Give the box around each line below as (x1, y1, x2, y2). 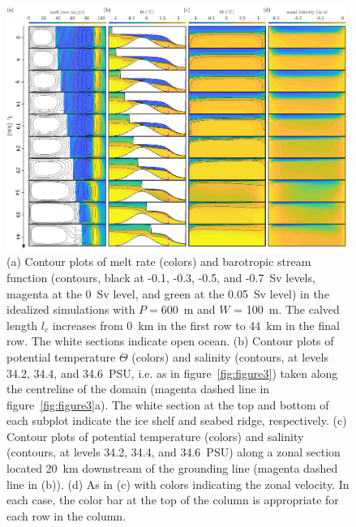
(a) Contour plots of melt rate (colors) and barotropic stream (6, 253, 311, 270)
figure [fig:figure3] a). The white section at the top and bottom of (6, 396, 329, 413)
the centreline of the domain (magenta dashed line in (6, 380, 270, 397)
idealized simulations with (6, 301, 135, 318)
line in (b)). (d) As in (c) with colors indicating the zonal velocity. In (6, 475, 350, 492)
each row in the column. (6, 507, 127, 524)
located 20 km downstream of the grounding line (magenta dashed (6, 460, 338, 477)
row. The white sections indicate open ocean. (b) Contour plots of (6, 332, 334, 349)
